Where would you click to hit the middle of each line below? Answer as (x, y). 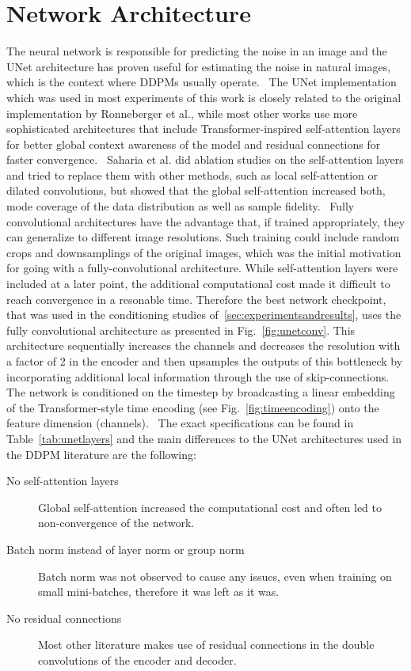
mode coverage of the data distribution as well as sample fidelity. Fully (181, 206)
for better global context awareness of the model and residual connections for (194, 144)
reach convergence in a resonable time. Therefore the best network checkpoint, (196, 299)
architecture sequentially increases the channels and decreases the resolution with (204, 345)
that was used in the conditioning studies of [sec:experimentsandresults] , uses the (204, 315)
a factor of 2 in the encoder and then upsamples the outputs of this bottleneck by (205, 361)
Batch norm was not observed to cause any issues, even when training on (215, 576)
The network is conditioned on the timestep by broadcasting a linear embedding (201, 392)
